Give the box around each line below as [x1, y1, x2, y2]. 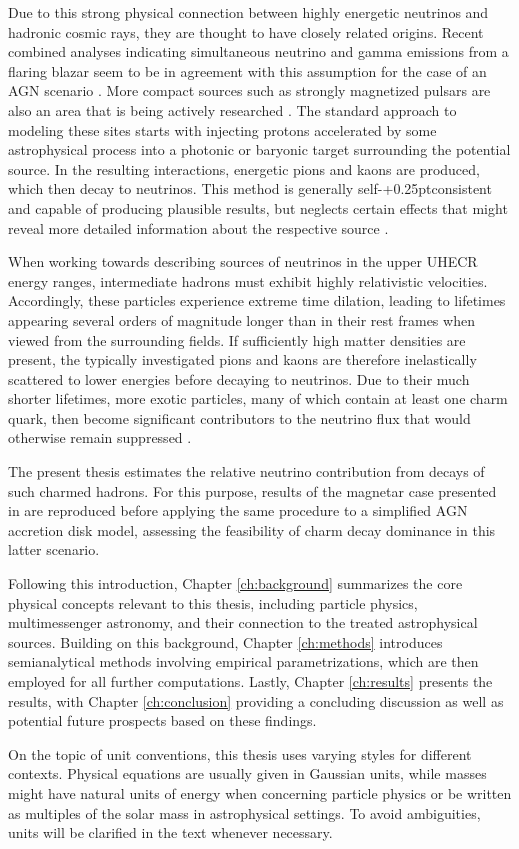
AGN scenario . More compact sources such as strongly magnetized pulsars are [8, 80, 491, 101]
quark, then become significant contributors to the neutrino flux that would [8, 407, 471, 428]
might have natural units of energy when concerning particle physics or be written [8, 782, 512, 803]
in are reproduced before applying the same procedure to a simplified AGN [8, 500, 468, 521]
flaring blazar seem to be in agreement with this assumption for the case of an [8, 60, 487, 81]
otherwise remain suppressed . [8, 427, 192, 448]
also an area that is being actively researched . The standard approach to [8, 99, 457, 120]
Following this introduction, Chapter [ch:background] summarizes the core [8, 573, 463, 594]
